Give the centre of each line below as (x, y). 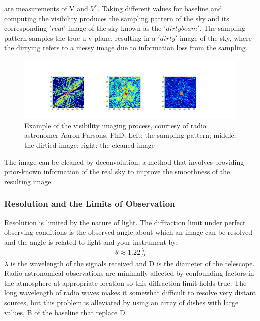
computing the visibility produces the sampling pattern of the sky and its (117, 18)
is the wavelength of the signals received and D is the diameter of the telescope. (133, 263)
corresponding (26, 28)
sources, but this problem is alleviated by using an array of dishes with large (121, 303)
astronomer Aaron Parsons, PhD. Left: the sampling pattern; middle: (130, 135)
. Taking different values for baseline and (160, 8)
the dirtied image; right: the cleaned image (90, 144)
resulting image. (29, 181)
